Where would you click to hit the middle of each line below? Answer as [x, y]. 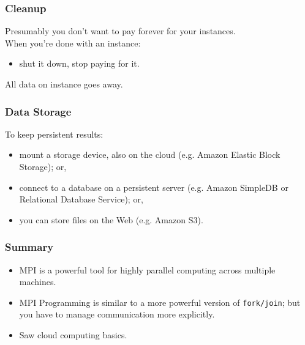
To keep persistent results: [54, 134]
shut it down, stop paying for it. [79, 63]
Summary [29, 247]
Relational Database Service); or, [81, 199]
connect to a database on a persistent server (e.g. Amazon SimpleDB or [154, 187]
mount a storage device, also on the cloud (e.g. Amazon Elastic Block [150, 154]
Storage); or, [43, 166]
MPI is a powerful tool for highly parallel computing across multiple [147, 269]
